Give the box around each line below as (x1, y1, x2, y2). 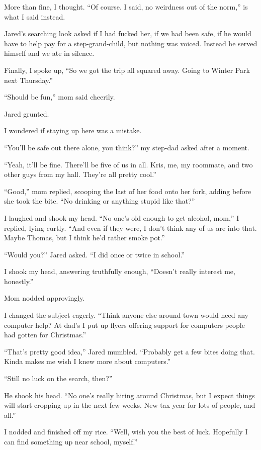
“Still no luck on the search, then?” (4, 373, 113, 384)
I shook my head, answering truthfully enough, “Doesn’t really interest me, (4, 266, 235, 277)
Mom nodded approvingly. (4, 293, 85, 303)
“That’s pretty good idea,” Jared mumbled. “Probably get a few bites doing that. (4, 346, 255, 356)
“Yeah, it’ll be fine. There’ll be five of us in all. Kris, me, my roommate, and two (4, 159, 253, 169)
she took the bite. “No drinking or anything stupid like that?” (4, 196, 195, 206)
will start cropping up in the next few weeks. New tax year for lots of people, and (4, 400, 255, 410)
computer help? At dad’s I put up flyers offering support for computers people (4, 319, 245, 330)
